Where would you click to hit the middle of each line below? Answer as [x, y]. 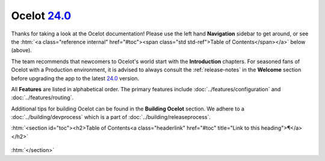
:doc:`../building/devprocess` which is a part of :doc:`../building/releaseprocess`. [111, 117]
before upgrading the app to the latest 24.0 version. [75, 78]
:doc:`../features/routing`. [42, 98]
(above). [22, 50]
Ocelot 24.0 [41, 16]
